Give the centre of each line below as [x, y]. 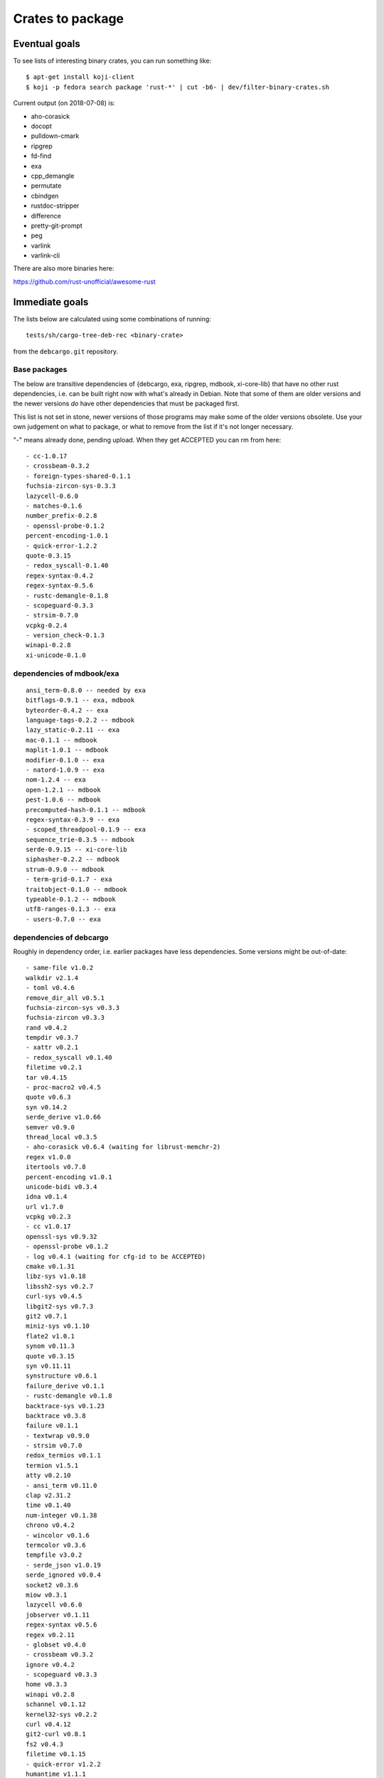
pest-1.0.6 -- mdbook [63, 800]
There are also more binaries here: [64, 268]
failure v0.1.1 [52, 1426]
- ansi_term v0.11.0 [62, 1485]
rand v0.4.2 [47, 1027]
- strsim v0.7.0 [54, 1446]
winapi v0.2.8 [50, 1694]
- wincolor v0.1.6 [58, 1535]
